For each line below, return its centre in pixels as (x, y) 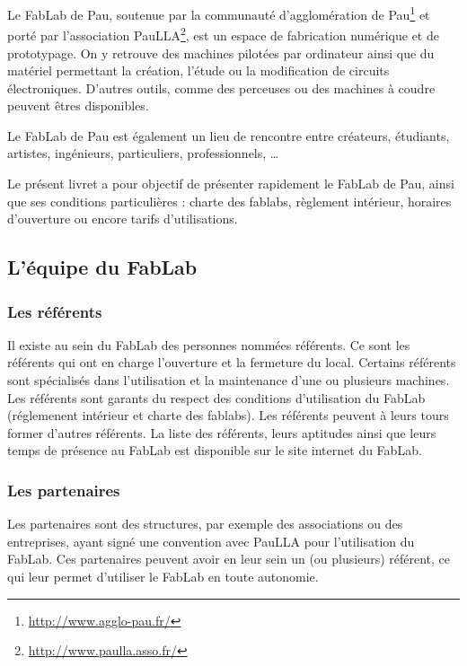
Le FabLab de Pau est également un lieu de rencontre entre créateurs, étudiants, (229, 135)
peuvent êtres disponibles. (78, 105)
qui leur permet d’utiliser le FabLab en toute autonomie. (163, 576)
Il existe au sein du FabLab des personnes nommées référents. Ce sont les (209, 344)
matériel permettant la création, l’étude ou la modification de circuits (198, 70)
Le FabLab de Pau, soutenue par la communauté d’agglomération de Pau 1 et (219, 13)
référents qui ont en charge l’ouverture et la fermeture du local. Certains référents (232, 362)
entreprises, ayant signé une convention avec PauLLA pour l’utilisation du (211, 541)
